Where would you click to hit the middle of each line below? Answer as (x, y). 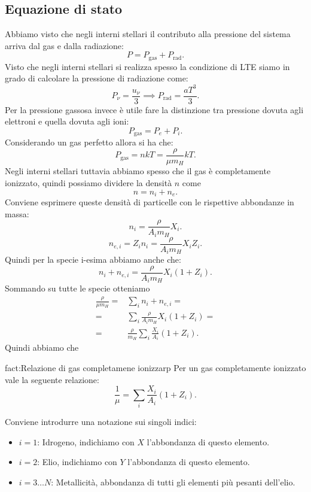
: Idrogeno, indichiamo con (86, 441)
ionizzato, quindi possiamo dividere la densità (89, 182)
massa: (17, 213)
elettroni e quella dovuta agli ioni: (67, 121)
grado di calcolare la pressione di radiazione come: (97, 78)
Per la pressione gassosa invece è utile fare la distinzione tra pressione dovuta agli (154, 109)
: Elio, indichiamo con (77, 462)
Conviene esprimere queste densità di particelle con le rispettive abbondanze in (150, 201)
